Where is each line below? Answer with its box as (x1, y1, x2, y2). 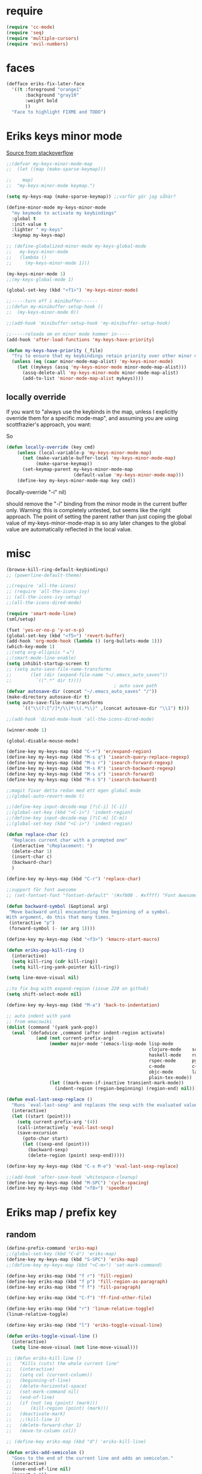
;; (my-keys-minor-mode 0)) (6, 310, 79, 316)
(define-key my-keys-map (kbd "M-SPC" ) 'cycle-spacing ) (6, 1179, 149, 1185)
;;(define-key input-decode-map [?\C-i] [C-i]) (6, 804, 128, 810)
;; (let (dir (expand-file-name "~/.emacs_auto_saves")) (6, 671, 168, 677)
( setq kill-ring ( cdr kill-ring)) (11, 958, 98, 964)
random (6, 1229, 36, 1240)
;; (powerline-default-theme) (6, 572, 82, 578)
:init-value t (11, 221, 47, 227)
